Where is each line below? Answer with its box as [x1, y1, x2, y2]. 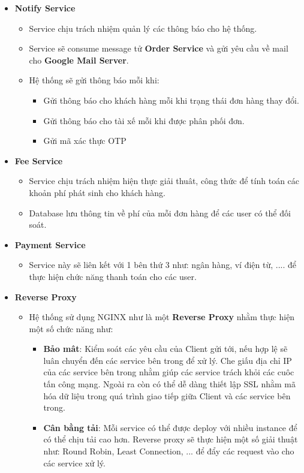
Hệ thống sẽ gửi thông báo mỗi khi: [29, 74, 159, 86]
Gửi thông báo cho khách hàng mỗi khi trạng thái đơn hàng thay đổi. [43, 94, 299, 106]
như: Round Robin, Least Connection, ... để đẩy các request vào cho [43, 445, 294, 457]
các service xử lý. [43, 456, 106, 469]
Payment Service [14, 238, 86, 251]
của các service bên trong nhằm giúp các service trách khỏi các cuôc [43, 366, 294, 378]
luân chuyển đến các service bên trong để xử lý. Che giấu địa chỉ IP [43, 354, 292, 366]
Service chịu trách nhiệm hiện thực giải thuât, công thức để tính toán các [29, 174, 300, 187]
